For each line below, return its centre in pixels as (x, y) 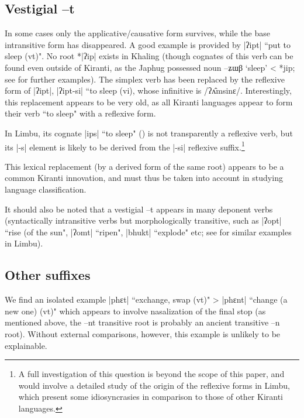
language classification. (46, 189)
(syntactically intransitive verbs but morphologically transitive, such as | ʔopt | (143, 220)
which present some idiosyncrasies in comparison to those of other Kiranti (151, 397)
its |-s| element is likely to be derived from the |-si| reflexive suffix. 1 (125, 146)
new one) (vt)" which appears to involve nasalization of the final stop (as (135, 311)
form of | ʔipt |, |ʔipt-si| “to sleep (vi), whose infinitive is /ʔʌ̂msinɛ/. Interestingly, (148, 90)
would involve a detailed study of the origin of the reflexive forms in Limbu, (154, 385)
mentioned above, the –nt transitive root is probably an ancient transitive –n (142, 322)
